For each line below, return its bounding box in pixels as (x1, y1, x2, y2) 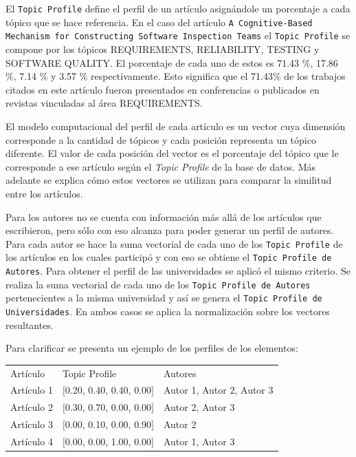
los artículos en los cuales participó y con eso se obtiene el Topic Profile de (5, 250, 332, 264)
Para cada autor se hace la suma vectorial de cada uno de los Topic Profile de (5, 236, 343, 251)
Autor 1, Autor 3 (163, 434, 235, 448)
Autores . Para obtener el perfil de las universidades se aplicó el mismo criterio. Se (5, 264, 351, 277)
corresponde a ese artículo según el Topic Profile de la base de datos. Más (5, 159, 316, 173)
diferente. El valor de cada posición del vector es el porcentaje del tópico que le (5, 146, 339, 160)
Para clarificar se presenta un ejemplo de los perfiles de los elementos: (5, 341, 298, 355)
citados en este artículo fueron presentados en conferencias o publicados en (5, 82, 320, 96)
